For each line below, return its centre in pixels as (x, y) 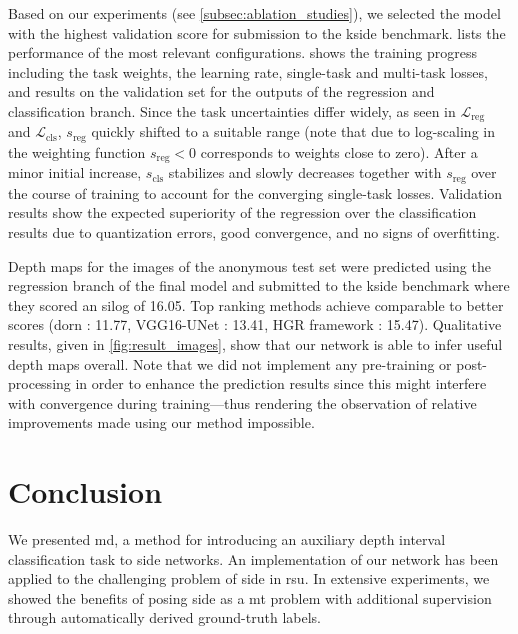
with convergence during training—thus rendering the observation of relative (242, 402)
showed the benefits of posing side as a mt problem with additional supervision (250, 597)
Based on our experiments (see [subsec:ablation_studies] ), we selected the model (254, 13)
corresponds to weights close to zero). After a (339, 151)
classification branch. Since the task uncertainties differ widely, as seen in (232, 110)
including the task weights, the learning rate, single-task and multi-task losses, (248, 71)
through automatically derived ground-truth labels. (164, 617)
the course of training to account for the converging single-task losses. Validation (255, 192)
